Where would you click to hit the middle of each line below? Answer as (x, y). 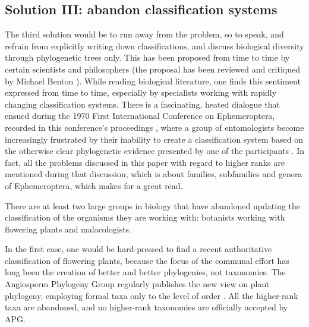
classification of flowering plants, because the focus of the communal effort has (147, 260)
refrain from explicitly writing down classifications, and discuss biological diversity (154, 45)
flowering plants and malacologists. (68, 229)
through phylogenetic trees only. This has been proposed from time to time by (147, 57)
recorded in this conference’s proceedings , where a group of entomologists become (154, 127)
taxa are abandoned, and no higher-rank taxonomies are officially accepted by (146, 307)
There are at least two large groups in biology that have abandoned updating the (152, 205)
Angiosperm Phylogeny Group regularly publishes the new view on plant (137, 284)
